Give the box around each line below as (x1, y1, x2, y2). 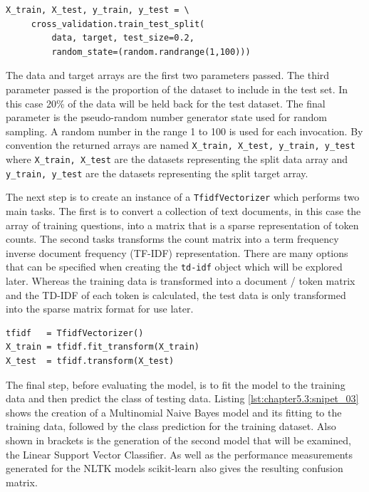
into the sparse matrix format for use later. (6, 301, 194, 316)
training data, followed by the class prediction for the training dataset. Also (6, 419, 336, 434)
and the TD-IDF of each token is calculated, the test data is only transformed (6, 287, 346, 302)
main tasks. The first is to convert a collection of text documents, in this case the (6, 203, 361, 218)
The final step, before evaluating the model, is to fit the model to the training (6, 377, 345, 392)
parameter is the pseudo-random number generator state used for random (6, 110, 327, 125)
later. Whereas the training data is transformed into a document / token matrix (6, 273, 355, 288)
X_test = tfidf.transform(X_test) (6, 355, 175, 366)
